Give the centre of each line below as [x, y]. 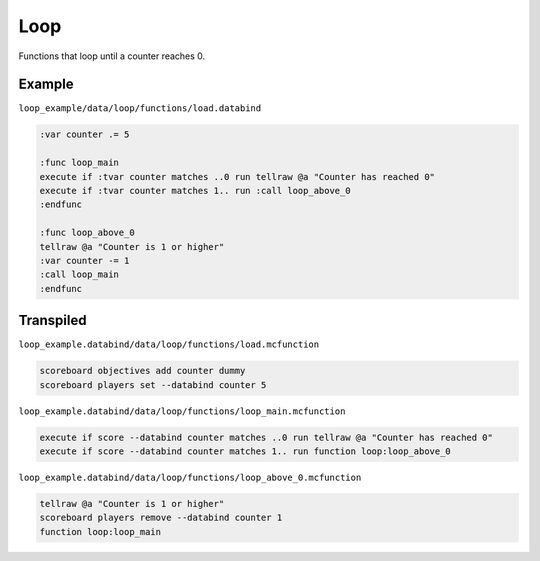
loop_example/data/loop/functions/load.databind [140, 108]
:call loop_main [79, 274]
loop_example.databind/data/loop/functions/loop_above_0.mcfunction [190, 477]
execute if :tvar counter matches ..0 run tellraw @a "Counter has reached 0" [237, 176]
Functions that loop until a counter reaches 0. [112, 56]
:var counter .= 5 [84, 134]
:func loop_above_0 [87, 233]
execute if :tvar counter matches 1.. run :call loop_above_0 [195, 190]
